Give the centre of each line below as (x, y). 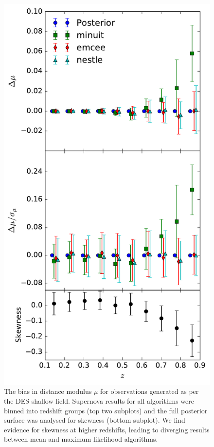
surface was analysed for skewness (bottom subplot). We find (95, 420)
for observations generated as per (150, 391)
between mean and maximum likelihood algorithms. (81, 439)
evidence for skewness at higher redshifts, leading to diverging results (107, 429)
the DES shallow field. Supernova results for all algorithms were (99, 401)
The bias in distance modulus (48, 391)
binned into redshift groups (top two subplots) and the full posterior (106, 410)
